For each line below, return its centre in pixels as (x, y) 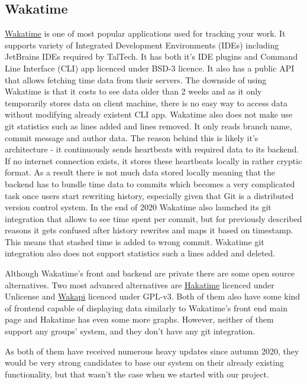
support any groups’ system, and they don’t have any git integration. (130, 331)
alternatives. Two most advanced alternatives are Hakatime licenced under (140, 284)
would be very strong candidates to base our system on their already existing (144, 362)
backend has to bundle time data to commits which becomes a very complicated (150, 183)
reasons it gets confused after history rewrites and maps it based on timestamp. (149, 230)
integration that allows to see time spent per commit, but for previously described (153, 218)
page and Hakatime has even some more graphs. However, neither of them (139, 319)
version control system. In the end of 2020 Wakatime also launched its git (138, 207)
